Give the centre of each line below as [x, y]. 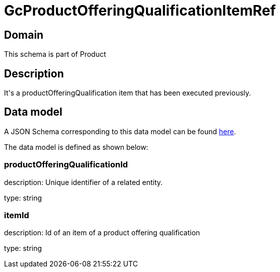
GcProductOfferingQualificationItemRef [140, 11]
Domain [24, 35]
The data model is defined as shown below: [76, 147]
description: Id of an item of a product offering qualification [102, 233]
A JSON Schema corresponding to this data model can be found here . [120, 131]
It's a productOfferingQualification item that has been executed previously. [128, 93]
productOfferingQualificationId [66, 165]
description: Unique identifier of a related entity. [83, 182]
